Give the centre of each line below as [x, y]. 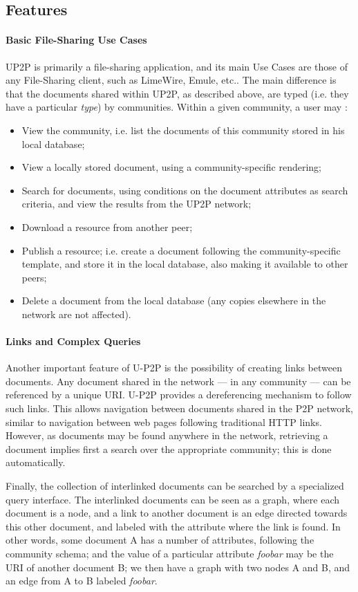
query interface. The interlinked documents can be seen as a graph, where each [172, 499]
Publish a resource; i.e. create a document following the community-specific [181, 250]
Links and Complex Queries [73, 341]
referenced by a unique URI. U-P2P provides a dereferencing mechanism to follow [179, 395]
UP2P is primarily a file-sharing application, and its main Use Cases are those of [177, 66]
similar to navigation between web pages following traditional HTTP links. [164, 422]
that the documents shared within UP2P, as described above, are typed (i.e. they [177, 93]
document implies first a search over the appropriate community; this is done [169, 448]
